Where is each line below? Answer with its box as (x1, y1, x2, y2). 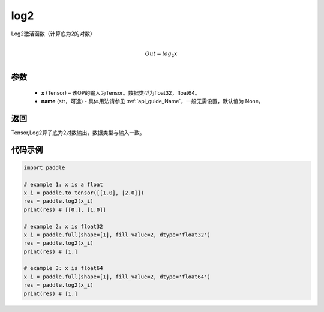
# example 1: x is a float (23, 181, 103, 188)
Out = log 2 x (145, 50, 178, 58)
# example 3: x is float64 (23, 265, 103, 272)
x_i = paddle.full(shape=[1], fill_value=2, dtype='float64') (23, 273, 211, 280)
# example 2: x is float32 (23, 223, 103, 230)
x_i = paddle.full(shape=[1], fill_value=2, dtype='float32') (23, 231, 211, 238)
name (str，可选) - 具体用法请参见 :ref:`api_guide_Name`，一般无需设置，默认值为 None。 (41, 97, 264, 104)
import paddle (23, 164, 65, 171)
